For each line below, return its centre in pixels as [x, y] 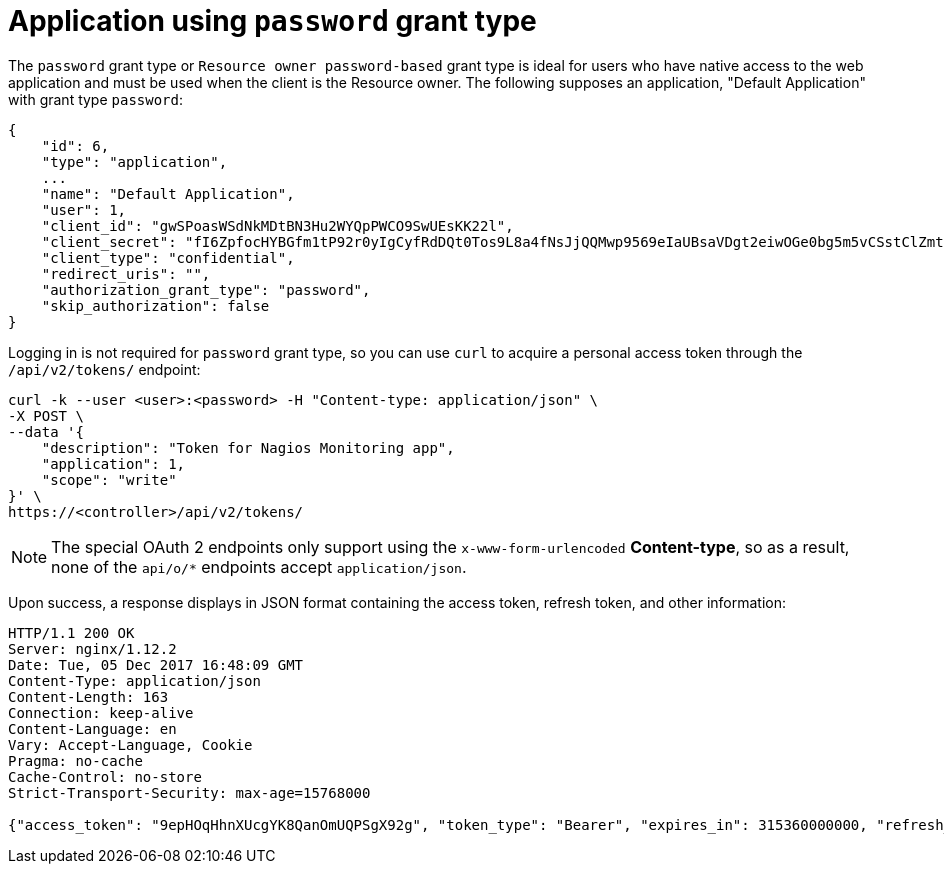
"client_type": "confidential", [168, 257]
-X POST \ [46, 415]
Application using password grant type [272, 21]
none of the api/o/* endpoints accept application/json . [259, 566]
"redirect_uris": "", [126, 273]
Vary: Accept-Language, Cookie [130, 744]
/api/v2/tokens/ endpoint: [104, 369]
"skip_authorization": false [155, 305]
